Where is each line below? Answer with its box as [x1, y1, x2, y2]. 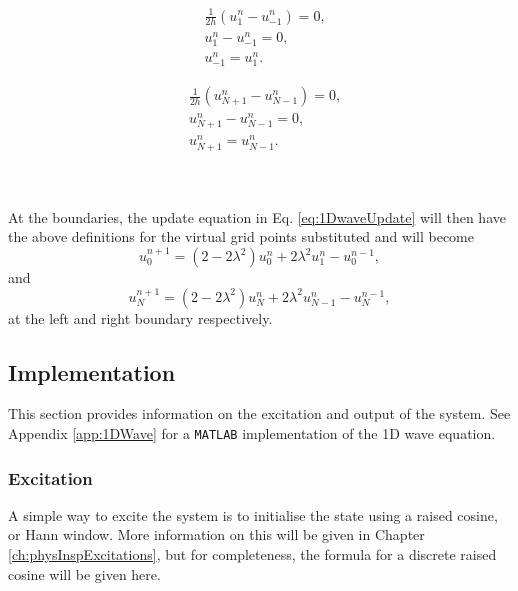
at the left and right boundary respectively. [8, 307, 273, 328]
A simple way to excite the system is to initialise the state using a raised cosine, [8, 504, 498, 525]
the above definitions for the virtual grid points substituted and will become [8, 226, 474, 247]
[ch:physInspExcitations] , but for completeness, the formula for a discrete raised [8, 544, 497, 565]
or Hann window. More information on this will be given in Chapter [8, 524, 425, 545]
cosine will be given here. [8, 563, 161, 584]
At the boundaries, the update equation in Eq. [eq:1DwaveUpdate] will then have [8, 206, 506, 227]
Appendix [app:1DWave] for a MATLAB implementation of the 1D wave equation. [8, 423, 496, 443]
